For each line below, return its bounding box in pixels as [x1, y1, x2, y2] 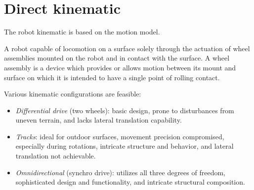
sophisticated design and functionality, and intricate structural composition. [15, 177, 245, 187]
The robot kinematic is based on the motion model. [4, 27, 160, 37]
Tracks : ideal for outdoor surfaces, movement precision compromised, [15, 131, 224, 141]
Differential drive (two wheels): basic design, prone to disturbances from [15, 105, 234, 115]
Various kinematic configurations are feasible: [4, 89, 141, 99]
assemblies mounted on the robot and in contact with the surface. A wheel [4, 53, 230, 63]
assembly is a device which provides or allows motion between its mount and [4, 62, 236, 72]
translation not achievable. [15, 151, 96, 161]
